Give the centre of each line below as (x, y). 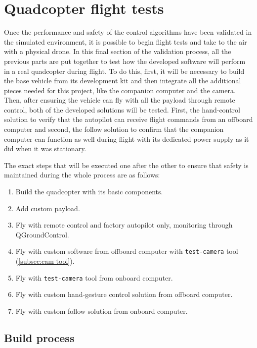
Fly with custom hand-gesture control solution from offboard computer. (124, 294)
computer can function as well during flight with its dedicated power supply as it (127, 139)
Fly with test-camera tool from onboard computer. (94, 277)
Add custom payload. (48, 208)
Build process (39, 337)
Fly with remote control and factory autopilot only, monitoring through (124, 225)
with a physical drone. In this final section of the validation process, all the (118, 51)
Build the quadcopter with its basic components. (89, 192)
